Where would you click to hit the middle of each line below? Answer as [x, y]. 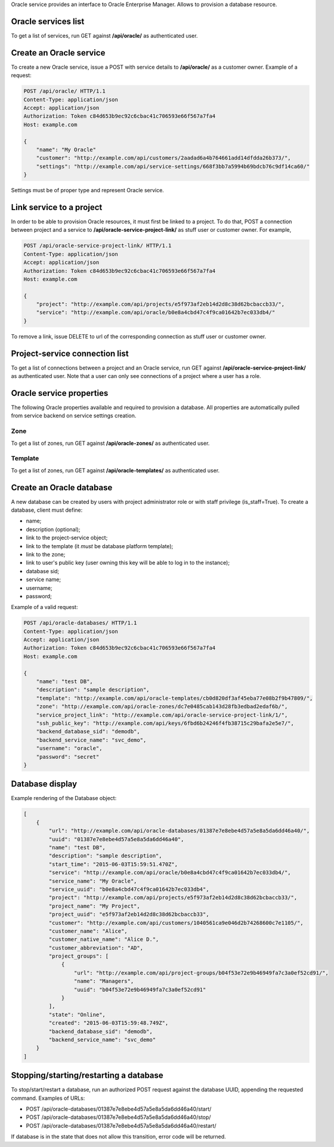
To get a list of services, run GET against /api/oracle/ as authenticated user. [104, 35]
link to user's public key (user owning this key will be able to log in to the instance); [128, 563]
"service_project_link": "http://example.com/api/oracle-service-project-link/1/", [162, 715]
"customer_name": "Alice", [88, 931]
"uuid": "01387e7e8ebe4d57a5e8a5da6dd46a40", [116, 839]
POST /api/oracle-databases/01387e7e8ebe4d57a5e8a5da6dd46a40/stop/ [118, 1117]
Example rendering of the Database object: [64, 798]
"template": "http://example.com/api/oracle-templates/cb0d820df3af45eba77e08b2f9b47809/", [174, 698]
